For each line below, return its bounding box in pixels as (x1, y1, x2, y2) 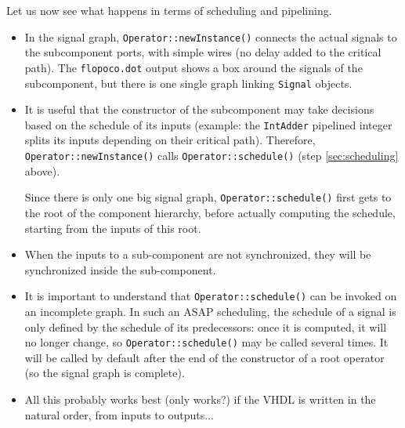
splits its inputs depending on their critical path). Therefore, (24, 132, 316, 148)
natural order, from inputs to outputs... (24, 406, 214, 423)
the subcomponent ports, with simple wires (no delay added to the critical (24, 44, 381, 60)
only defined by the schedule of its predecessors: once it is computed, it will (24, 318, 387, 335)
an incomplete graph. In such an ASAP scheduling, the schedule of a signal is (24, 303, 396, 319)
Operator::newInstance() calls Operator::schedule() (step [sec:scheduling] (24, 147, 399, 163)
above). (24, 162, 60, 179)
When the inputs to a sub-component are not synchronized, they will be (24, 246, 371, 263)
